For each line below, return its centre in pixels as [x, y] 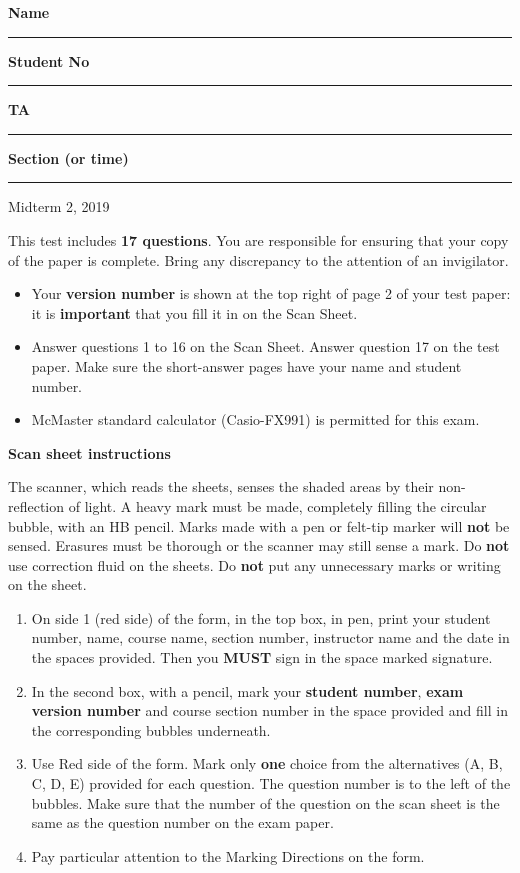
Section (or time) [68, 157]
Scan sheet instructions [89, 452]
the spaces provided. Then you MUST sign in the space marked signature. [262, 657]
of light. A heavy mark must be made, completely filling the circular [277, 505]
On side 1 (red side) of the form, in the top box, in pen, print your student [261, 617]
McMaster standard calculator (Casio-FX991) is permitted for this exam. [255, 419]
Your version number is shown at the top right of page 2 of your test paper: [271, 293]
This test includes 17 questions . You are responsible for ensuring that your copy [258, 239]
